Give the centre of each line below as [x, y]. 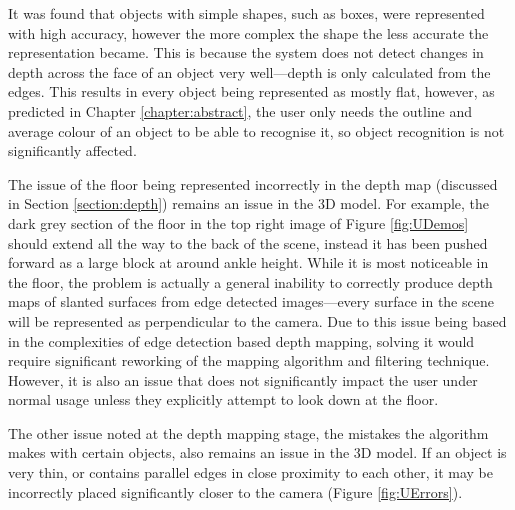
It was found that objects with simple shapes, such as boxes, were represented [246, 13]
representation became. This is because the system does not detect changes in [246, 52]
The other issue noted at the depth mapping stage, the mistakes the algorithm [248, 432]
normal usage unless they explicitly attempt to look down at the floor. [223, 399]
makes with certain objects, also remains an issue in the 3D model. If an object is [257, 452]
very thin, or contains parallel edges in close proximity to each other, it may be [250, 472]
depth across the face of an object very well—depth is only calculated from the [249, 71]
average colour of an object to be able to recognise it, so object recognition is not [256, 130]
